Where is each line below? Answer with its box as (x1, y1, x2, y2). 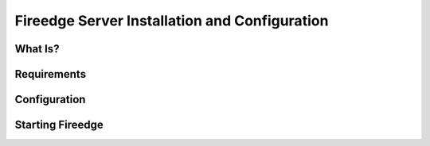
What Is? (14, 42, 60, 56)
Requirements (14, 67, 87, 81)
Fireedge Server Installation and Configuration (14, 12, 329, 29)
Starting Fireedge (14, 118, 104, 132)
